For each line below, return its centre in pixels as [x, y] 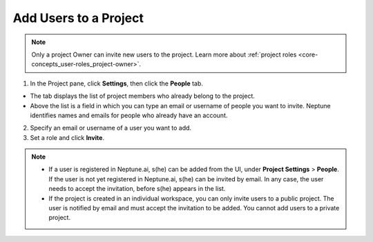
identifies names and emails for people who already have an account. [129, 115]
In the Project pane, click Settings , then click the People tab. [117, 83]
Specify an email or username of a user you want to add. [111, 128]
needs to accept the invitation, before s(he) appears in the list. [137, 189]
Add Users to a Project [78, 18]
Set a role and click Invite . [67, 137]
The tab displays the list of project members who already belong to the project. [143, 96]
